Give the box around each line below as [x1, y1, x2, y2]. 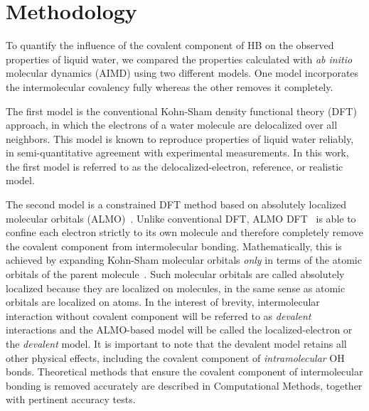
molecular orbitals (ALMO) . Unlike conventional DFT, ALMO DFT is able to [6, 210, 356, 225]
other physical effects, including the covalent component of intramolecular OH [6, 350, 345, 365]
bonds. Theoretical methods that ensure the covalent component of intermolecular [6, 364, 363, 379]
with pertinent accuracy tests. [6, 392, 136, 407]
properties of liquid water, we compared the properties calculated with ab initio [6, 51, 353, 66]
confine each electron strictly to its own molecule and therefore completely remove [6, 225, 363, 240]
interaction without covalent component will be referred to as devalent [6, 308, 311, 323]
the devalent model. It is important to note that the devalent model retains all [6, 336, 347, 351]
